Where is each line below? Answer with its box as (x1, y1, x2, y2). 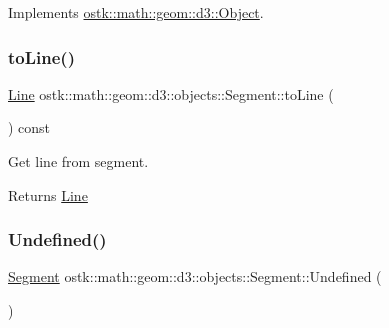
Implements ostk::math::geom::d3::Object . (8, 2, 264, 22)
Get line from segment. (8, 151, 149, 171)
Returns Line (8, 184, 88, 205)
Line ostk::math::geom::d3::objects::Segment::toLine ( (8, 83, 334, 104)
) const (8, 117, 51, 138)
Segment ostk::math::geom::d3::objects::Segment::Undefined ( (8, 266, 382, 287)
